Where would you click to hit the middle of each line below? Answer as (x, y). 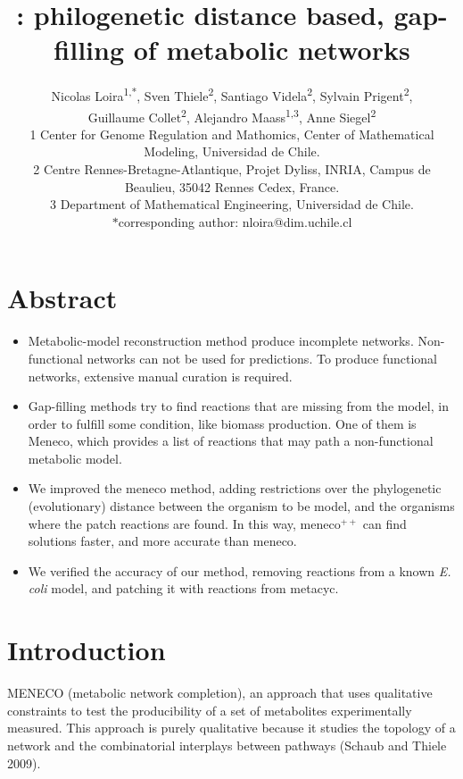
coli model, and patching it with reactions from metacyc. (183, 588)
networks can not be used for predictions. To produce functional (262, 358)
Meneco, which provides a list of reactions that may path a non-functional (231, 441)
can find (384, 523)
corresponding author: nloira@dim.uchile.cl (235, 221)
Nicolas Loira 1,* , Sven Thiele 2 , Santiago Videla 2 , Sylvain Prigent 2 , (232, 94)
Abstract (62, 298)
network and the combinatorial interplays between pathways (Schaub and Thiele (227, 745)
